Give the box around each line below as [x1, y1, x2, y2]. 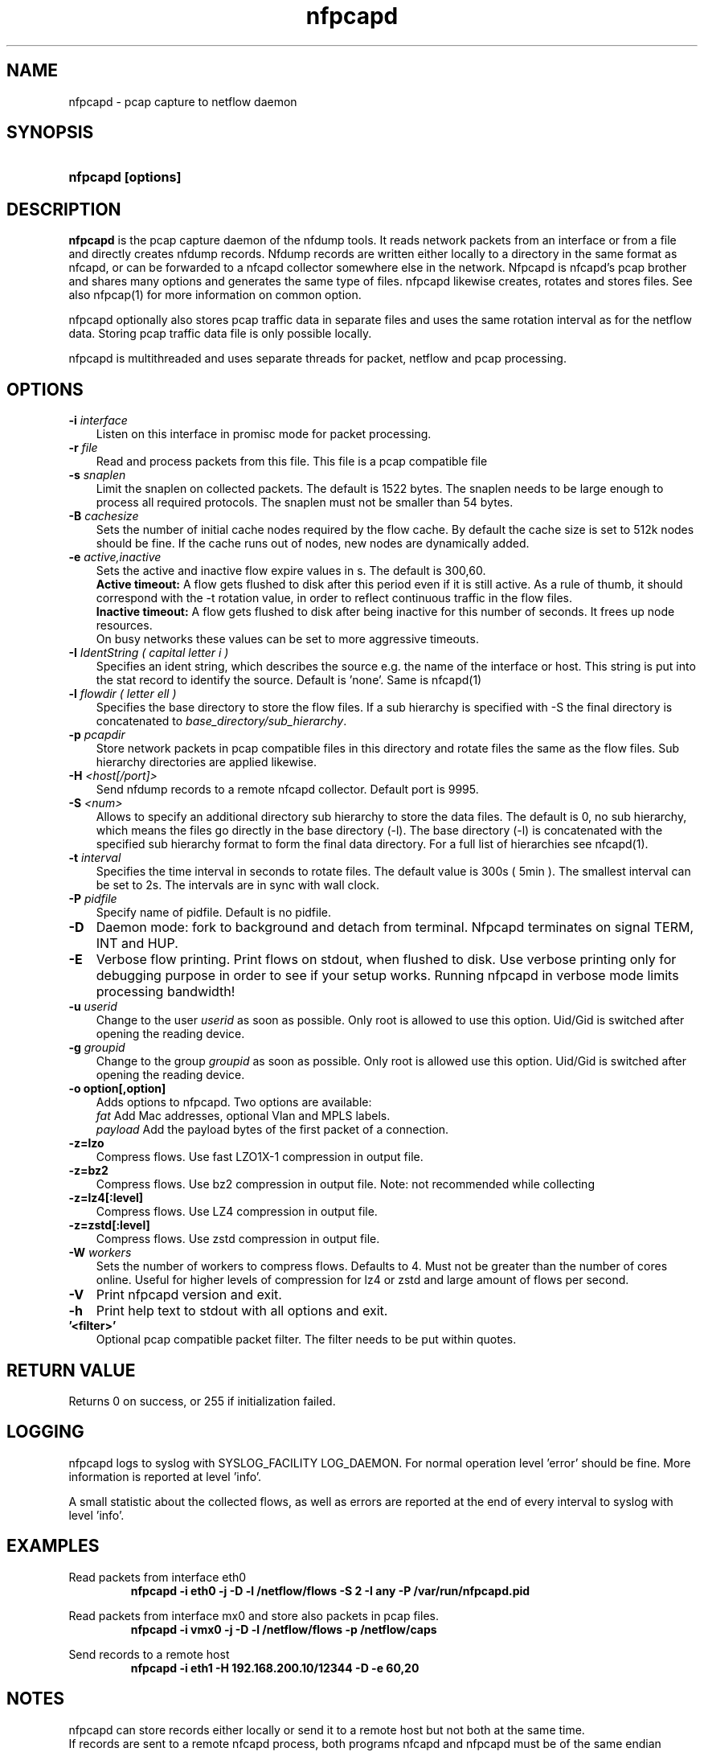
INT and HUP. [96, 935, 178, 952]
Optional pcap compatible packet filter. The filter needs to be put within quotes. [96, 1332, 517, 1347]
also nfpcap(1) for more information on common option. [68, 288, 362, 302]
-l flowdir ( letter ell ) [68, 687, 177, 701]
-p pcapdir [68, 728, 125, 742]
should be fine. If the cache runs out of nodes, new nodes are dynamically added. [96, 536, 530, 551]
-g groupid [68, 1040, 125, 1055]
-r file [68, 441, 98, 455]
